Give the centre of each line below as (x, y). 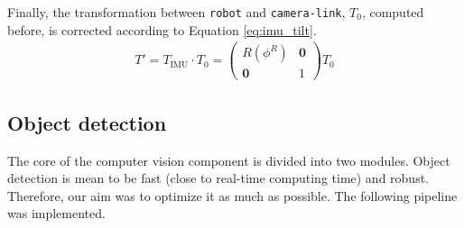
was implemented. (56, 213)
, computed (393, 12)
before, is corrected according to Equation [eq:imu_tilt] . (162, 29)
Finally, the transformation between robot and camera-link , (176, 12)
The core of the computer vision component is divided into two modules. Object (229, 160)
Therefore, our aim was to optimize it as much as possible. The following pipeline (232, 195)
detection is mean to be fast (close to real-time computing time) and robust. (218, 178)
